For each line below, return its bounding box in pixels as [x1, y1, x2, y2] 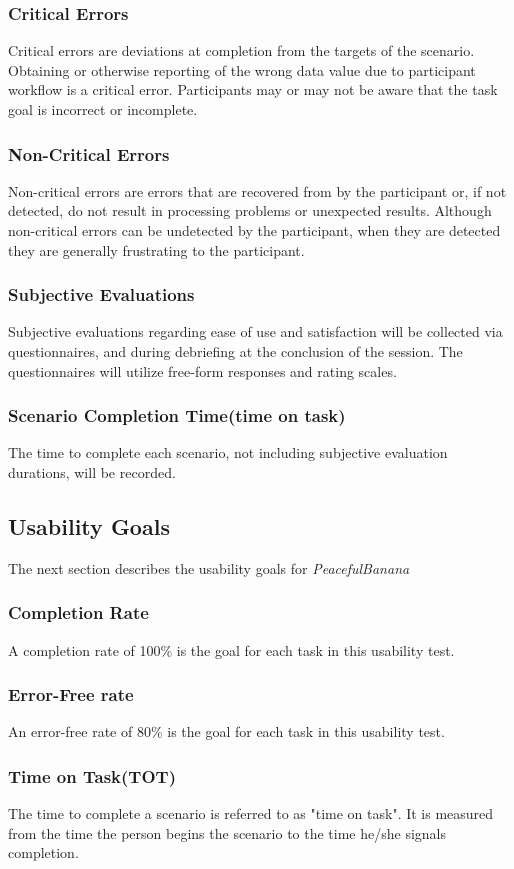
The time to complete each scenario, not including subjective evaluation [8, 442, 448, 463]
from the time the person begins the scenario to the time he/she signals [8, 822, 447, 843]
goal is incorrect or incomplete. [8, 99, 198, 119]
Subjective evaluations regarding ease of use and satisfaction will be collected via [8, 321, 503, 342]
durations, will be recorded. [8, 462, 176, 482]
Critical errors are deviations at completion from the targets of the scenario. [8, 40, 475, 61]
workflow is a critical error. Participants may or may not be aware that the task [8, 79, 498, 100]
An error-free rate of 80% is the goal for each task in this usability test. [8, 721, 445, 742]
